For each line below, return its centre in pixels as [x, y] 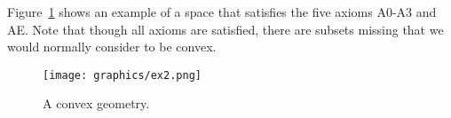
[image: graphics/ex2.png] [122, 75]
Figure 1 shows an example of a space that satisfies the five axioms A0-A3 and [222, 12]
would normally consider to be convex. [112, 47]
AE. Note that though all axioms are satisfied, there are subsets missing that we [225, 29]
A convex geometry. [96, 103]
